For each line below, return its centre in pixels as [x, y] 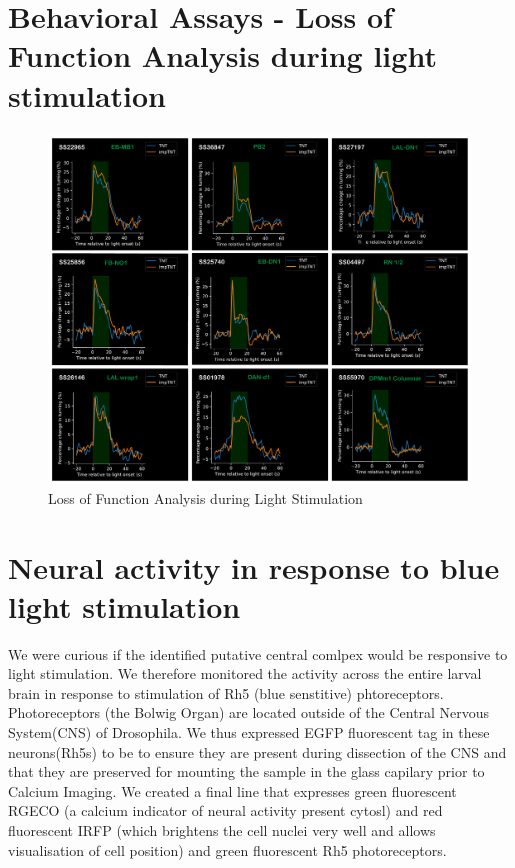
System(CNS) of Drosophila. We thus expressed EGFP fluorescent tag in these [249, 732]
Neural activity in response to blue [254, 566]
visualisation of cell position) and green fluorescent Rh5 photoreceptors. [227, 849]
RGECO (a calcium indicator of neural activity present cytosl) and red [225, 810]
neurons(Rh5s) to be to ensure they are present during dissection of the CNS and [257, 751]
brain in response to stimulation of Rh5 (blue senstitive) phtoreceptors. [226, 692]
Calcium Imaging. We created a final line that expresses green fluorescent [232, 790]
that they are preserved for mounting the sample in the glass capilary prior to [246, 771]
